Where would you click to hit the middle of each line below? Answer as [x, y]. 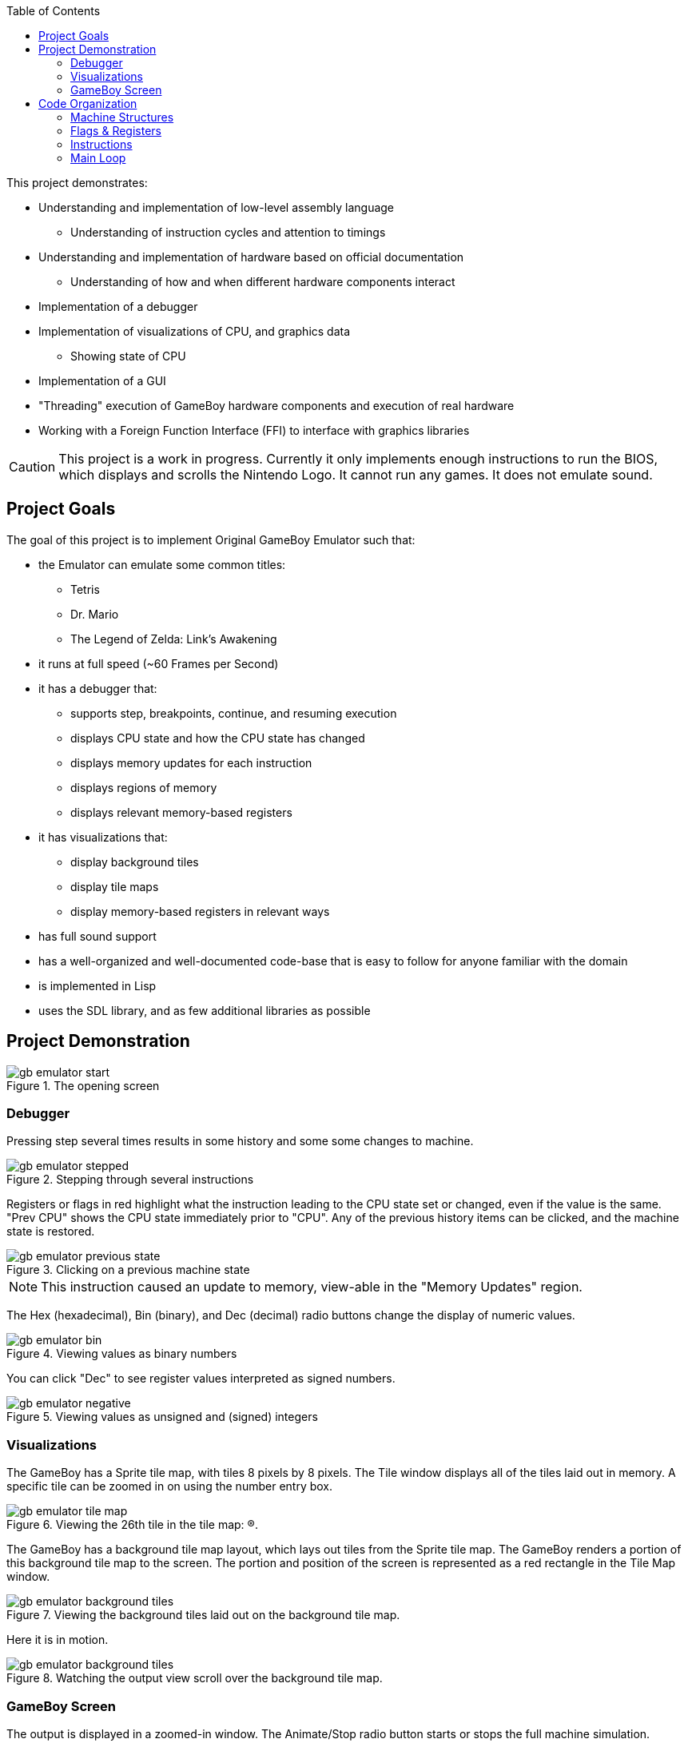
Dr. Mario [95, 614]
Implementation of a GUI [102, 381]
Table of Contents [54, 11]
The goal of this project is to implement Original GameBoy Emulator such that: [211, 539]
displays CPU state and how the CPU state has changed [218, 738]
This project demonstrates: [77, 183]
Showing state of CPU [128, 356]
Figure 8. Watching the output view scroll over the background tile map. [195, 1678]
